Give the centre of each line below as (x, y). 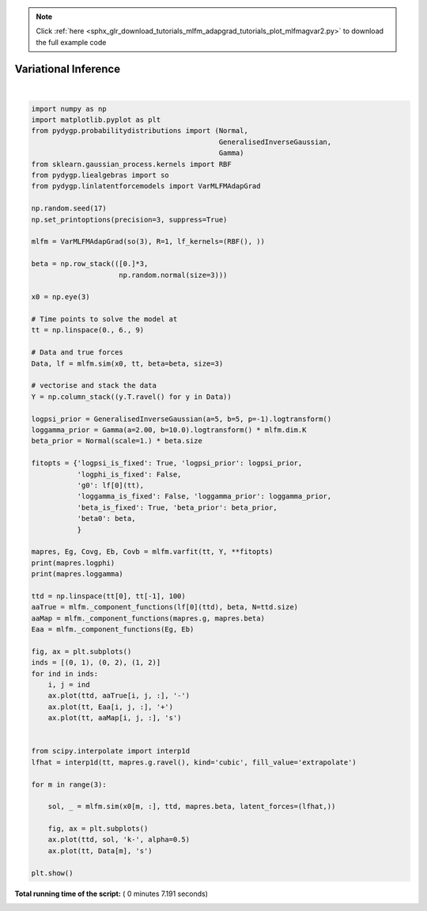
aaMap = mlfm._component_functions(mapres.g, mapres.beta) (148, 618)
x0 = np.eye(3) (60, 297)
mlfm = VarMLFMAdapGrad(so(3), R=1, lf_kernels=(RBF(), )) (148, 242)
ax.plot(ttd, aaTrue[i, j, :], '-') (119, 696)
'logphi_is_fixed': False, (129, 474)
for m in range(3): (69, 784)
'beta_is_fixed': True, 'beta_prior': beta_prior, (177, 507)
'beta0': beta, (106, 519)
